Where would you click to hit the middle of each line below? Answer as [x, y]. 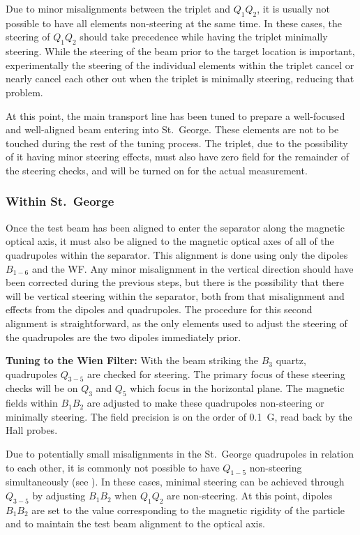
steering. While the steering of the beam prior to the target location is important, [180, 51]
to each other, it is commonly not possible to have [113, 467]
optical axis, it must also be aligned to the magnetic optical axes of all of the [170, 241]
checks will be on [42, 388]
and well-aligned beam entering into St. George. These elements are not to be [172, 129]
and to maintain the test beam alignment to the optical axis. [135, 523]
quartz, [291, 360]
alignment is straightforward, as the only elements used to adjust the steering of [177, 323]
